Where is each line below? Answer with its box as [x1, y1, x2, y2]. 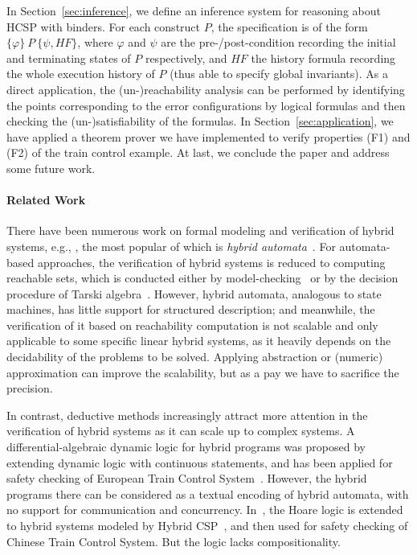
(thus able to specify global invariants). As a [170, 65, 388, 82]
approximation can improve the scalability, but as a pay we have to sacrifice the [6, 364, 399, 380]
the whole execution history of [6, 65, 155, 82]
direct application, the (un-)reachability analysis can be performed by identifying [6, 80, 405, 97]
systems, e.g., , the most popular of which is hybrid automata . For [6, 237, 336, 254]
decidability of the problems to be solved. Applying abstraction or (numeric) [6, 348, 383, 365]
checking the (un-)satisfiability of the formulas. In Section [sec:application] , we [6, 113, 394, 129]
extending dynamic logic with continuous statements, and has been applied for [6, 454, 393, 471]
